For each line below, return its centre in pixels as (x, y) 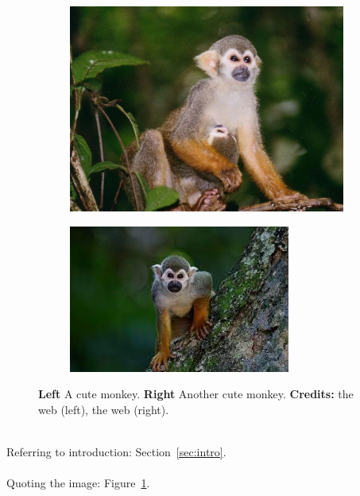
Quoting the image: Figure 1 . (78, 483)
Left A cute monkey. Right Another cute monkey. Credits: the (196, 394)
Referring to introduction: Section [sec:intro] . (116, 451)
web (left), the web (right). (104, 409)
